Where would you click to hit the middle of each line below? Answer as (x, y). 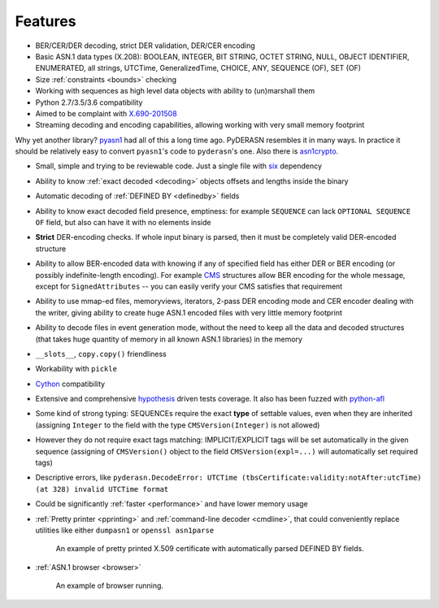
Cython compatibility (70, 384)
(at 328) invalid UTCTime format (102, 489)
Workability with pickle (76, 369)
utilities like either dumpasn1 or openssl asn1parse (125, 530)
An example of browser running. (110, 586)
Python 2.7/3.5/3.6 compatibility (89, 102)
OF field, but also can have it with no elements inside (123, 223)
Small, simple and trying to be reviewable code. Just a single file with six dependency (179, 166)
